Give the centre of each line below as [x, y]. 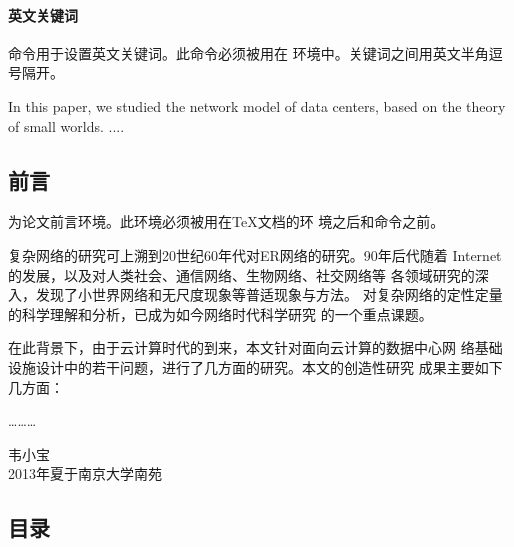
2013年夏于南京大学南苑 [85, 473]
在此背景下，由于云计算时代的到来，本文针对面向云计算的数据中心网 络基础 [255, 347]
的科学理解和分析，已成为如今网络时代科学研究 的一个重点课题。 [220, 313]
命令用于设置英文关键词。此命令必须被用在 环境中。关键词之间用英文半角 [248, 52]
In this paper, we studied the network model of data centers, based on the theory [257, 105]
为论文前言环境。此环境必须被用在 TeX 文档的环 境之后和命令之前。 [226, 221]
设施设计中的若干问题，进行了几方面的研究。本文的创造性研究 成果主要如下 [255, 366]
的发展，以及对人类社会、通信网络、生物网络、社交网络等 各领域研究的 [241, 274]
